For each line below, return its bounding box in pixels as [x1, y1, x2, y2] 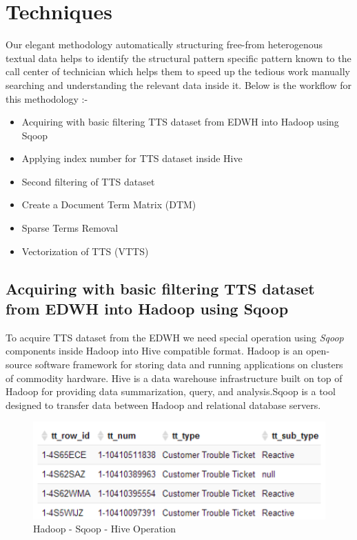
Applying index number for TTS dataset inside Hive [21, 151, 243, 166]
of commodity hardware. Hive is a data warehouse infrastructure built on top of [6, 370, 343, 385]
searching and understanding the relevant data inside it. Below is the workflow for [6, 77, 351, 92]
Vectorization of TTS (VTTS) [21, 243, 149, 258]
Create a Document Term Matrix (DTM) [21, 197, 196, 212]
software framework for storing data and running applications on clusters [34, 357, 343, 372]
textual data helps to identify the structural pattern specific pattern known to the [6, 50, 351, 65]
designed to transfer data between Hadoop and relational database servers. [6, 397, 321, 412]
